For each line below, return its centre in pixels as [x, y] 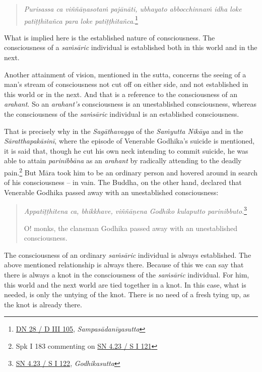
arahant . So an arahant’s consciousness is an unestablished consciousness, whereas [130, 104]
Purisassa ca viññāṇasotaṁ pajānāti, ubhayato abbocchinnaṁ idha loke [133, 9]
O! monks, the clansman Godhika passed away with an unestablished [131, 228]
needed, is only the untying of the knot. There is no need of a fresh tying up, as [127, 294]
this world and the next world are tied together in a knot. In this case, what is [125, 284]
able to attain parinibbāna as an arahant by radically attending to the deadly [123, 160]
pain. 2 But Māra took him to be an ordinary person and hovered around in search [131, 171]
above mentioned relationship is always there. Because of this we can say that [124, 265]
